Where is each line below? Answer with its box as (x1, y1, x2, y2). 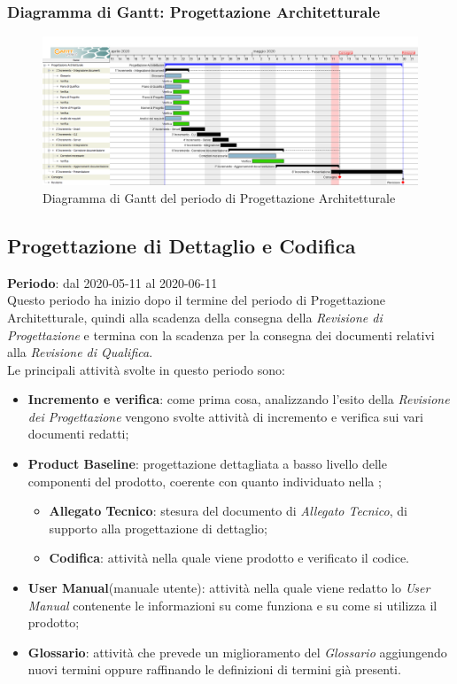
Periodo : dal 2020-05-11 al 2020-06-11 (7, 273, 218, 291)
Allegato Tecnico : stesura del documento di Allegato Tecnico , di (49, 501, 407, 520)
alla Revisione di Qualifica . (7, 343, 153, 361)
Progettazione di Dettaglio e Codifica (7, 231, 356, 259)
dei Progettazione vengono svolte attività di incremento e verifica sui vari (27, 407, 423, 425)
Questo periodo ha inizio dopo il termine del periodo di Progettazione (7, 291, 386, 309)
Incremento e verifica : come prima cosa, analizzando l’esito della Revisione (27, 390, 450, 408)
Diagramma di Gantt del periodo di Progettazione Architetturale (43, 188, 396, 206)
